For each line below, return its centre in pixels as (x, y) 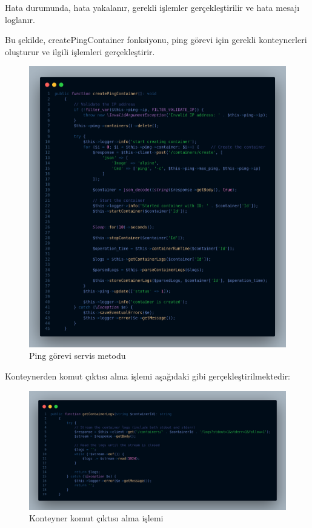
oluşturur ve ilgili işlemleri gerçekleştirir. (80, 51)
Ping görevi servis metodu (78, 356)
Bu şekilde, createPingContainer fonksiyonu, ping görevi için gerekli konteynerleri (156, 40)
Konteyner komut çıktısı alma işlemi (96, 518)
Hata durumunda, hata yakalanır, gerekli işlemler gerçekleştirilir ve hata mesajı (152, 7)
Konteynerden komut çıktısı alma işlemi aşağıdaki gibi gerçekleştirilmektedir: (148, 376)
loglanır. (20, 19)
